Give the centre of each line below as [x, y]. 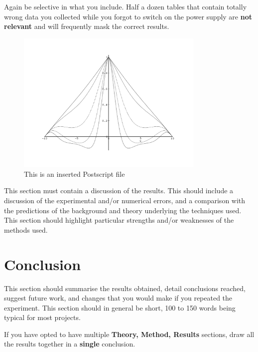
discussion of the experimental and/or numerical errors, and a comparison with [125, 200]
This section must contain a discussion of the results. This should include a [119, 190]
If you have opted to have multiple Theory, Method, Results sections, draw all [129, 334]
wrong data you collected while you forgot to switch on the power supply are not [128, 16]
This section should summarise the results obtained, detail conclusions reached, [125, 288]
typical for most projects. [42, 317]
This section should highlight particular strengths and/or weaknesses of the [119, 220]
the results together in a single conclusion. [70, 344]
